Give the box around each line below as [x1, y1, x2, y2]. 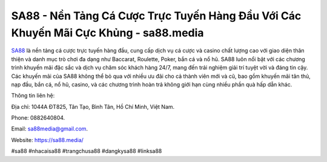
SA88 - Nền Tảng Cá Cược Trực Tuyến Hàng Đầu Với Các [11, 9, 302, 22]
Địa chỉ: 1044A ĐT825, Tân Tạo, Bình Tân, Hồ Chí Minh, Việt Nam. [11, 103, 175, 110]
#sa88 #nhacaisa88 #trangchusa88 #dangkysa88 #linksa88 [11, 147, 162, 155]
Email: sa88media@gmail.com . [11, 125, 88, 132]
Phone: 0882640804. [11, 114, 65, 121]
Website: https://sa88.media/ [11, 136, 84, 143]
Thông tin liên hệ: [11, 92, 55, 99]
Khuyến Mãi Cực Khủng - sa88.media [11, 26, 204, 39]
